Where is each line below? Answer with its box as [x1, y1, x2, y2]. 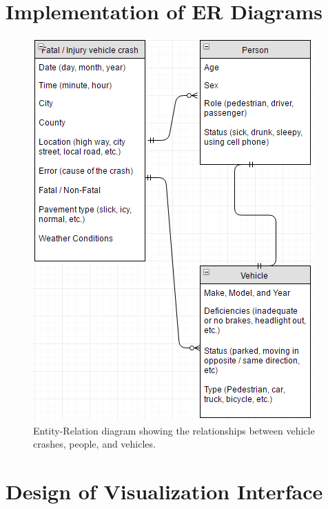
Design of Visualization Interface [6, 477, 323, 506]
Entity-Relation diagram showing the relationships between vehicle [33, 423, 315, 437]
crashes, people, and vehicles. [33, 437, 156, 451]
